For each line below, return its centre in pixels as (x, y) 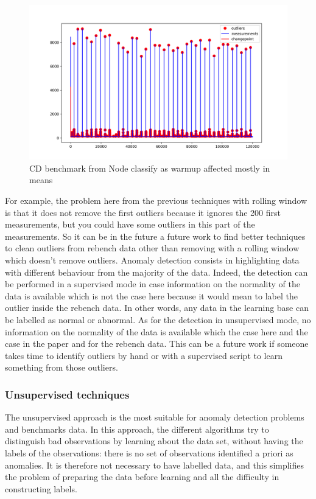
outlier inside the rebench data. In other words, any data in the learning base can (157, 308)
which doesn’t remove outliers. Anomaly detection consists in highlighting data (152, 260)
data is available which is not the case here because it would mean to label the (151, 295)
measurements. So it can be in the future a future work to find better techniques (155, 236)
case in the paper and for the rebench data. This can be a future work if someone (157, 344)
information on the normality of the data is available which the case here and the (156, 331)
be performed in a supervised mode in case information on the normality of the (153, 284)
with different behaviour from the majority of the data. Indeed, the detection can (156, 272)
